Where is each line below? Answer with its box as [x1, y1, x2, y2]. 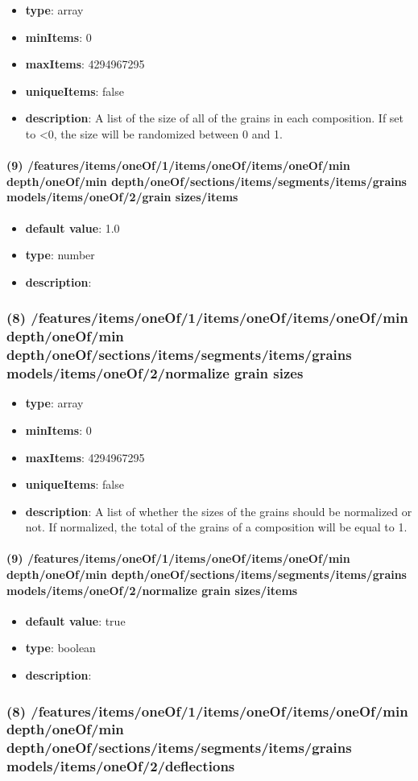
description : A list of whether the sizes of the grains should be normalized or [25, 502, 412, 519]
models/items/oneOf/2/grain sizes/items [6, 188, 238, 205]
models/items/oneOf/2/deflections [6, 756, 235, 776]
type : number [25, 246, 95, 263]
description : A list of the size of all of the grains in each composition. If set [25, 110, 404, 126]
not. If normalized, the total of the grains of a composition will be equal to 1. [25, 519, 408, 535]
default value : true [25, 612, 126, 629]
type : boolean [25, 639, 96, 656]
